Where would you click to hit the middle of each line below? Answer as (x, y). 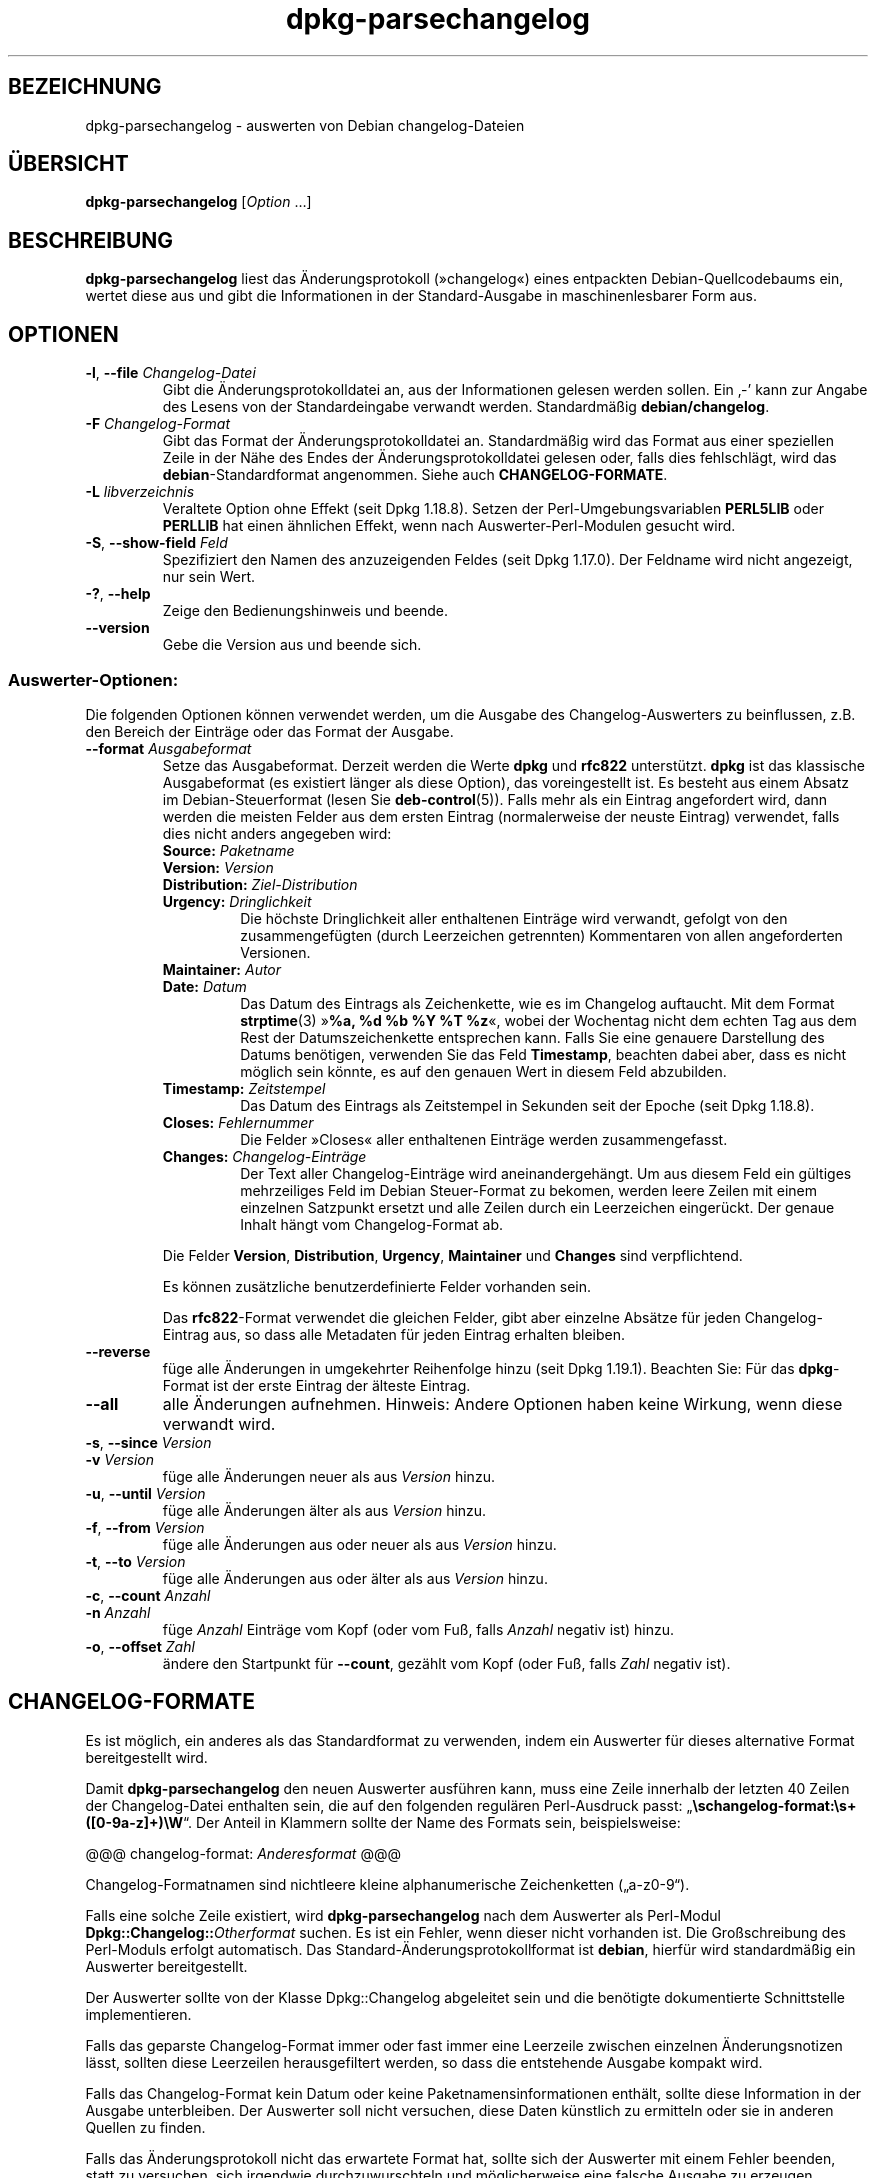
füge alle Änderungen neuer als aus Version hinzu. (328, 1476)
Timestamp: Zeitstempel (244, 1088)
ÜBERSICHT (68, 164)
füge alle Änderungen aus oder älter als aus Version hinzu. (355, 1578)
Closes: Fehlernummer (238, 1122)
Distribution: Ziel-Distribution (260, 884)
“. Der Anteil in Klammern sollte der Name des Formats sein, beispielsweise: (431, 1822)
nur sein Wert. (209, 577)
